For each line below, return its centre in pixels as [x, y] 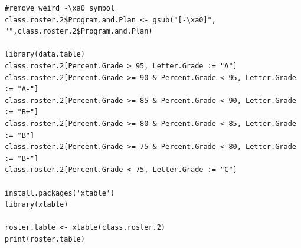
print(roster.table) [45, 239]
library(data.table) [45, 54]
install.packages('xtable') [60, 193]
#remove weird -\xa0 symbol [60, 8]
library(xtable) [37, 205]
